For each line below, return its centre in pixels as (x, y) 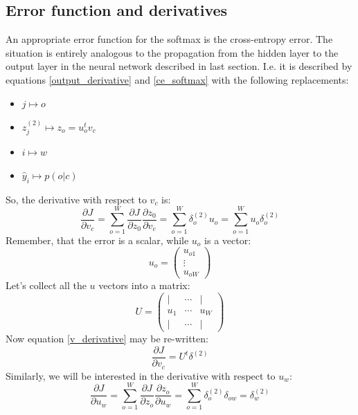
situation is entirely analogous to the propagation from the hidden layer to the (172, 52)
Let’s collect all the (46, 285)
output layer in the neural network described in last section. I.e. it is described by (179, 66)
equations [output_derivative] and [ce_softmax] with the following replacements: (177, 79)
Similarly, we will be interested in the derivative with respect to (141, 375)
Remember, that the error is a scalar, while (97, 240)
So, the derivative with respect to (76, 199)
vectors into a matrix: (144, 285)
